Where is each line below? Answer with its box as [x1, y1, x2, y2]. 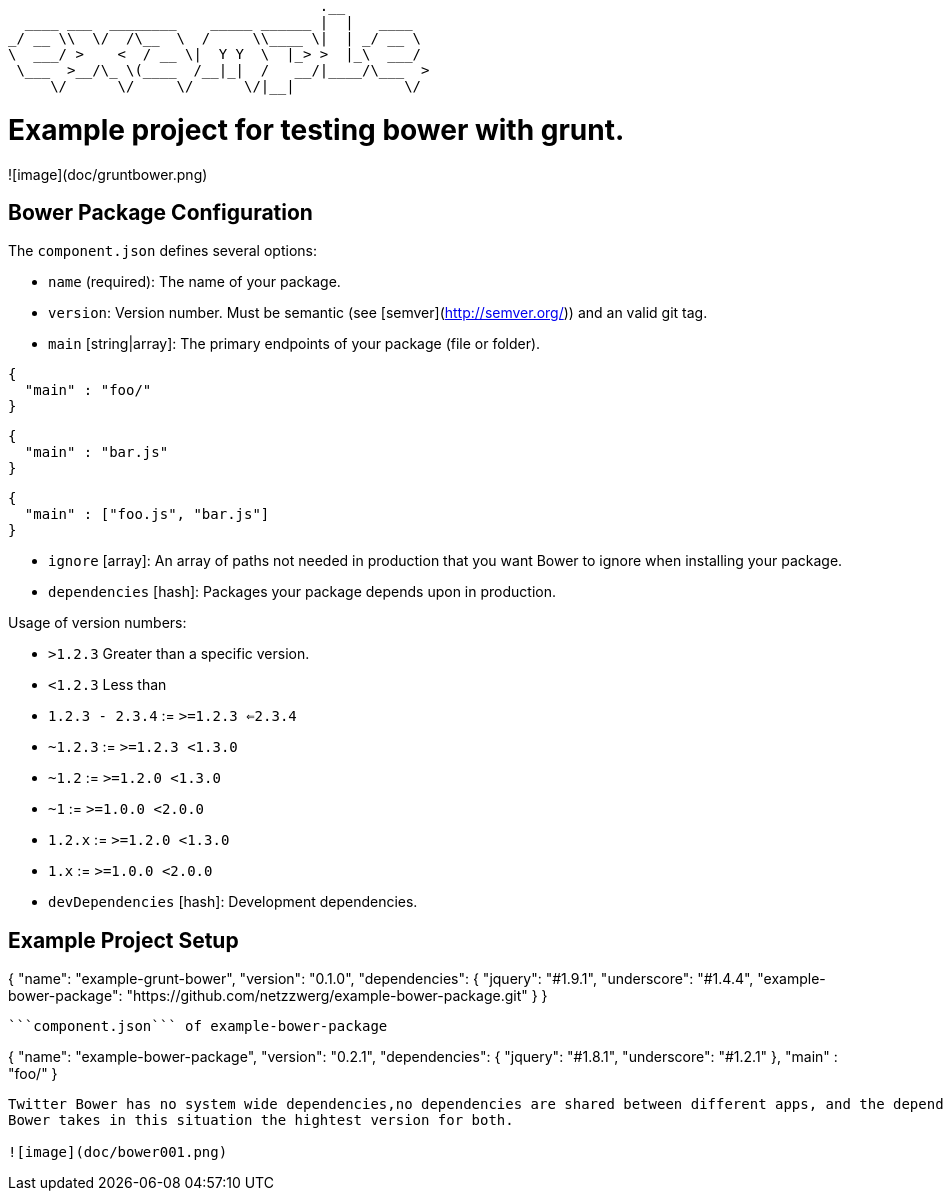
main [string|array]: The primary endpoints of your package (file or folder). [48, 335, 541, 353]
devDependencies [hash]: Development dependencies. [48, 893, 418, 911]
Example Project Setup [8, 927, 239, 953]
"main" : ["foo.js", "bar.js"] [24, 506, 270, 523]
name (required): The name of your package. [48, 273, 341, 291]
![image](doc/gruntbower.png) [8, 165, 208, 183]
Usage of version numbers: [8, 614, 187, 632]
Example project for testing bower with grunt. [8, 112, 625, 147]
